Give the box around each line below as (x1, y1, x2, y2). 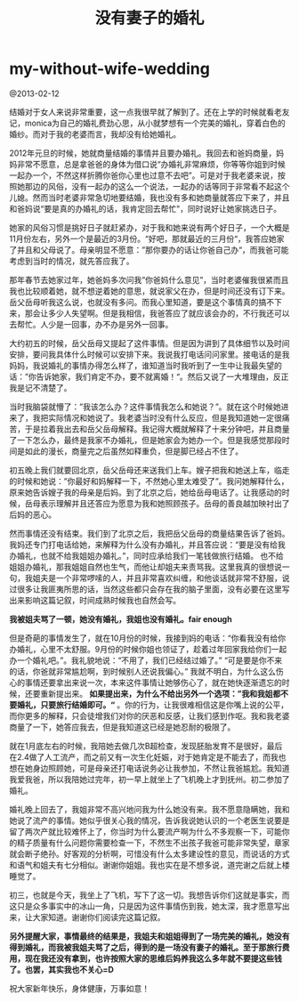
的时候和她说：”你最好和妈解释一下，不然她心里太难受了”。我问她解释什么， (9, 475, 289, 486)
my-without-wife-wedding (9, 59, 211, 79)
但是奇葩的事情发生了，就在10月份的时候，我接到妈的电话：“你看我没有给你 (9, 633, 287, 643)
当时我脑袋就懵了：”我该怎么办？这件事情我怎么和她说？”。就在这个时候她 (9, 401, 282, 412)
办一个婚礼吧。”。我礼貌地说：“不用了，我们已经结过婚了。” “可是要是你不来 (9, 655, 283, 666)
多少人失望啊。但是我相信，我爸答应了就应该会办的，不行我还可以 (47, 308, 290, 319)
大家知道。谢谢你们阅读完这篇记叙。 (32, 911, 166, 922)
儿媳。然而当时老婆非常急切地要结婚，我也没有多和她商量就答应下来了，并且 (9, 192, 290, 203)
